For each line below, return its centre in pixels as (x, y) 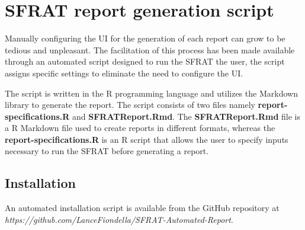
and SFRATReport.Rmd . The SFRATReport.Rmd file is (186, 116)
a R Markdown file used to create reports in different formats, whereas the (140, 128)
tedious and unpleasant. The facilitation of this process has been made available (150, 49)
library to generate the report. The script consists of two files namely (130, 105)
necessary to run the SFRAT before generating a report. (107, 151)
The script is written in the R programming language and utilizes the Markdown (151, 93)
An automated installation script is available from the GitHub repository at (142, 208)
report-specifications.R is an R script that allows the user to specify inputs (147, 139)
